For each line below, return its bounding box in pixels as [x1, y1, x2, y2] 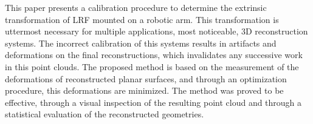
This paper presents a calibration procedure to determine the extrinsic [5, 1, 267, 13]
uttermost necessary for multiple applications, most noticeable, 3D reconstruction [5, 25, 308, 38]
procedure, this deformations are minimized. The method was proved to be [5, 84, 284, 97]
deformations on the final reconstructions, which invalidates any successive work [5, 48, 303, 61]
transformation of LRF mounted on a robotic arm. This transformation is [5, 13, 279, 25]
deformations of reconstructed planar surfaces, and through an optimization [5, 72, 287, 85]
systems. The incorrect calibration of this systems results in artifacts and [5, 36, 277, 49]
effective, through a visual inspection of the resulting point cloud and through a [5, 96, 302, 108]
